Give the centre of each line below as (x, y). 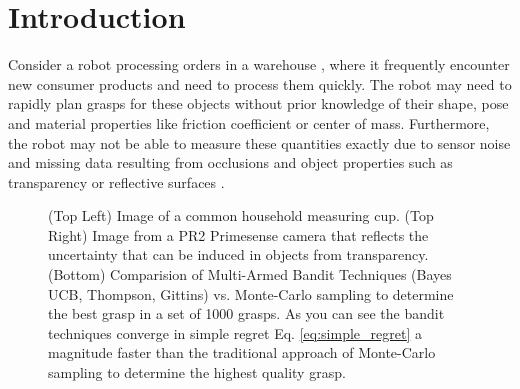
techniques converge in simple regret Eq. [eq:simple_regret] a (235, 332)
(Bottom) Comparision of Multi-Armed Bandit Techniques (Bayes (250, 274)
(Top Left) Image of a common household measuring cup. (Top (241, 215)
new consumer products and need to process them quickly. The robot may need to (260, 83)
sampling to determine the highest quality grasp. (197, 372)
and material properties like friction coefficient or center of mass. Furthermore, (249, 122)
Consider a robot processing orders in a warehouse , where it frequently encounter (259, 64)
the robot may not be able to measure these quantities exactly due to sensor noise (259, 142)
